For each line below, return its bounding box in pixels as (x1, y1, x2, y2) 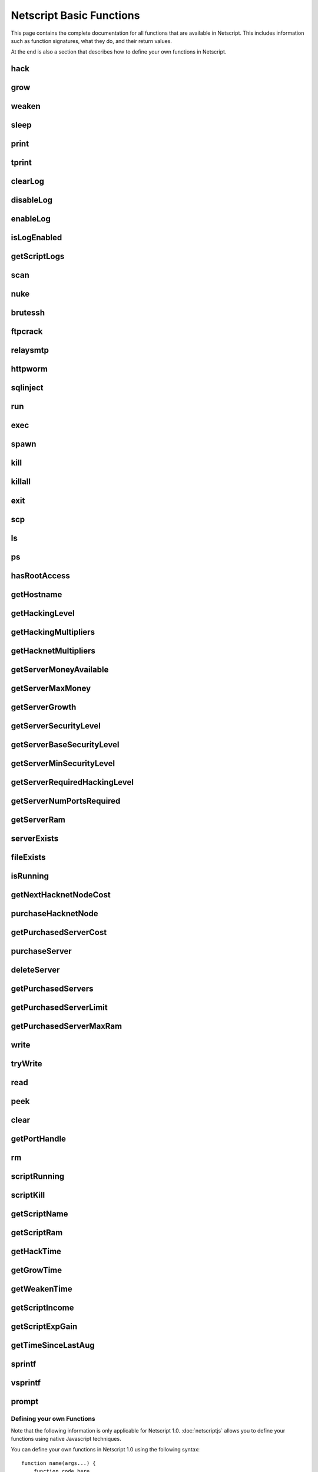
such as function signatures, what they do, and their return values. (11, 37, 172, 44)
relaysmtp (11, 345, 49, 356)
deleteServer (11, 964, 60, 974)
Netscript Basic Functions (11, 9, 140, 22)
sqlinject (11, 383, 44, 393)
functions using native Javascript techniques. (11, 1435, 121, 1442)
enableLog (11, 214, 51, 224)
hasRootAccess (11, 571, 70, 581)
